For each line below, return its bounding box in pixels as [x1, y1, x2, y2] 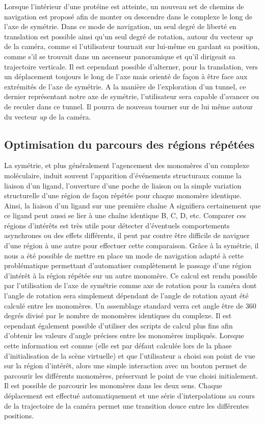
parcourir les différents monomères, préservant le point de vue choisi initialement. [4, 370, 258, 381]
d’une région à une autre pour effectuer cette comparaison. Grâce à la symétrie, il [4, 240, 259, 251]
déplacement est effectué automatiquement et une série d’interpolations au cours [4, 390, 255, 401]
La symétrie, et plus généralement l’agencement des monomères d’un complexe [4, 160, 250, 171]
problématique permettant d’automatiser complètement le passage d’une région [4, 260, 251, 271]
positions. [4, 410, 34, 421]
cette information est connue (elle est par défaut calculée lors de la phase [4, 340, 232, 351]
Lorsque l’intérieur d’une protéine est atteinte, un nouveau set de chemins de [4, 1, 244, 11]
